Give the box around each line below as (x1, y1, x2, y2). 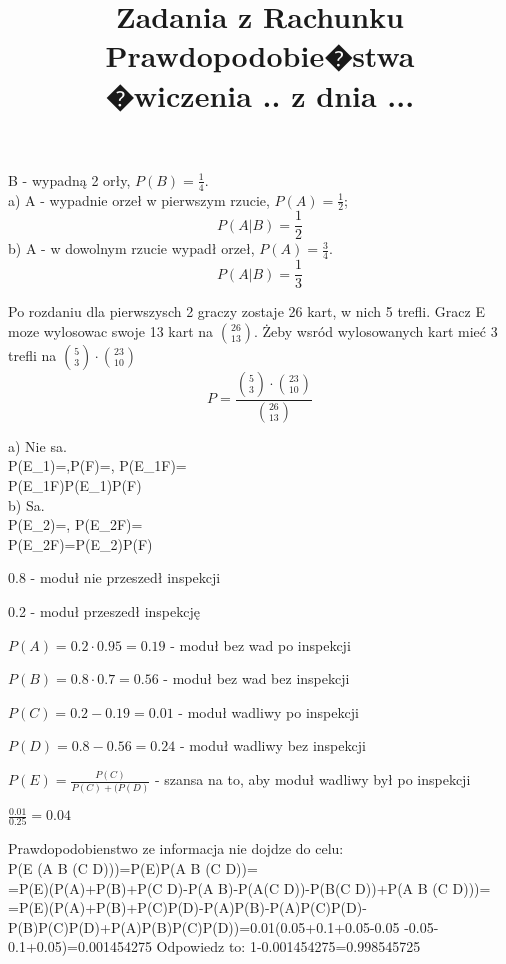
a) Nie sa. (8, 435, 67, 456)
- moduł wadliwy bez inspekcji (179, 735, 366, 756)
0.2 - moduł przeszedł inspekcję (8, 600, 200, 621)
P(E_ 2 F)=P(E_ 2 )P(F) (8, 533, 153, 554)
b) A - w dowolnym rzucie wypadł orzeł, (8, 238, 255, 259)
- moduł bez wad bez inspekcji (163, 668, 350, 689)
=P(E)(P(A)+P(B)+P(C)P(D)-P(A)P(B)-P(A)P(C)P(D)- (8, 897, 367, 918)
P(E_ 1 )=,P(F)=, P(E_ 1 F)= (8, 455, 187, 476)
